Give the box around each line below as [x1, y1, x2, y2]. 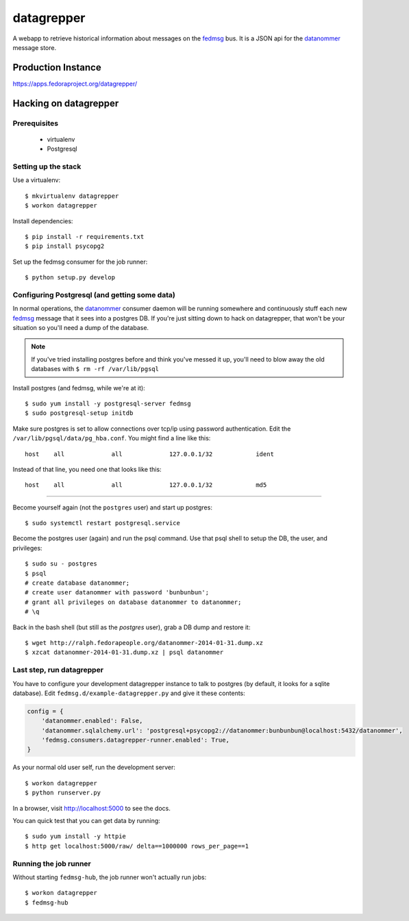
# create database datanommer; [25, 579, 130, 587]
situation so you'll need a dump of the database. [12, 324, 149, 331]
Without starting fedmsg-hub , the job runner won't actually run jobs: [12, 873, 207, 881]
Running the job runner [12, 859, 92, 868]
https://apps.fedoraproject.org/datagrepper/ [12, 79, 138, 88]
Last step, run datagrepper [12, 665, 104, 674]
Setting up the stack [12, 162, 82, 171]
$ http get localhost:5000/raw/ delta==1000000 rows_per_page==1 [25, 842, 249, 850]
